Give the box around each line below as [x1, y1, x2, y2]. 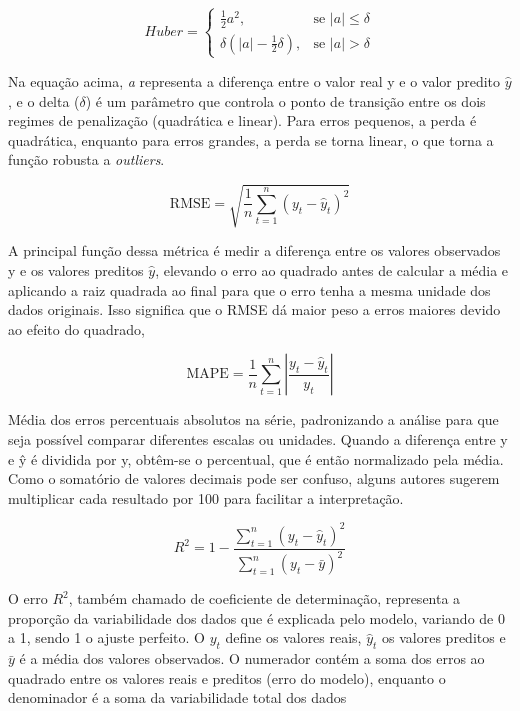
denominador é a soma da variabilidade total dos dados [8, 687, 347, 708]
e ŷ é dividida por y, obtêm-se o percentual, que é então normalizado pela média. [8, 448, 504, 469]
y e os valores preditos [8, 260, 144, 281]
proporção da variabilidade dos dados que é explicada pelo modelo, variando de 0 [8, 607, 505, 628]
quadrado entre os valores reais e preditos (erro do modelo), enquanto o [8, 667, 446, 688]
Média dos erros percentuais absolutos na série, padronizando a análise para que [8, 409, 499, 430]
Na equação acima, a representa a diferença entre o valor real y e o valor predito [8, 70, 501, 91]
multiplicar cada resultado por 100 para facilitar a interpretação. [8, 487, 404, 508]
